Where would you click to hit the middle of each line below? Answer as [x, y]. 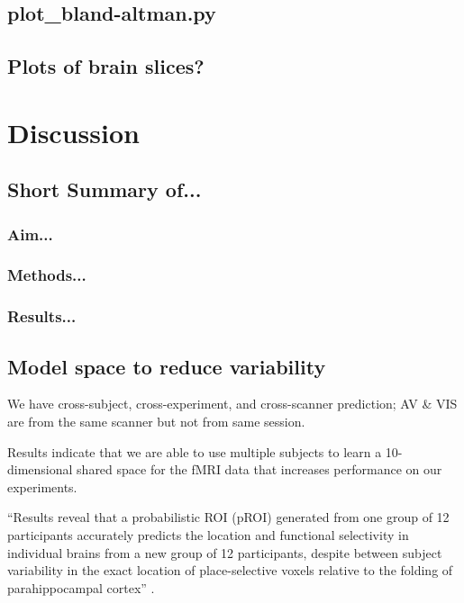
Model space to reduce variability [167, 366]
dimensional [40, 469]
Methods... [47, 275]
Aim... [30, 234]
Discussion [73, 132]
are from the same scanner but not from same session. [156, 422]
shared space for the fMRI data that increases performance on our [259, 469]
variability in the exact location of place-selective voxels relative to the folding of [230, 570]
